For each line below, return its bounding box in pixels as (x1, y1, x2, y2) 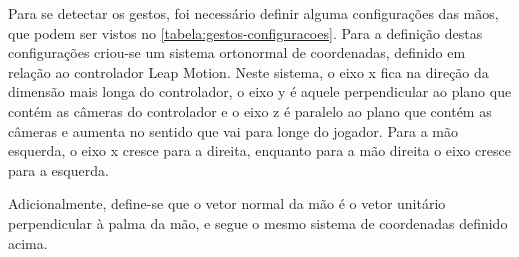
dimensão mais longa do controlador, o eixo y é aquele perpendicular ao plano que (8, 81, 512, 102)
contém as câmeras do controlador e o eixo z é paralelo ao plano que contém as (8, 100, 492, 121)
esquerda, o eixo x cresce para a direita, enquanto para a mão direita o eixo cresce (8, 140, 511, 161)
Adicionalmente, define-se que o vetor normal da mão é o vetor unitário (8, 193, 446, 214)
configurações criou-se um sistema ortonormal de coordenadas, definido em (8, 42, 466, 63)
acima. (8, 232, 48, 253)
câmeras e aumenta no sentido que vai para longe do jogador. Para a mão (8, 120, 459, 141)
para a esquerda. (8, 159, 109, 180)
